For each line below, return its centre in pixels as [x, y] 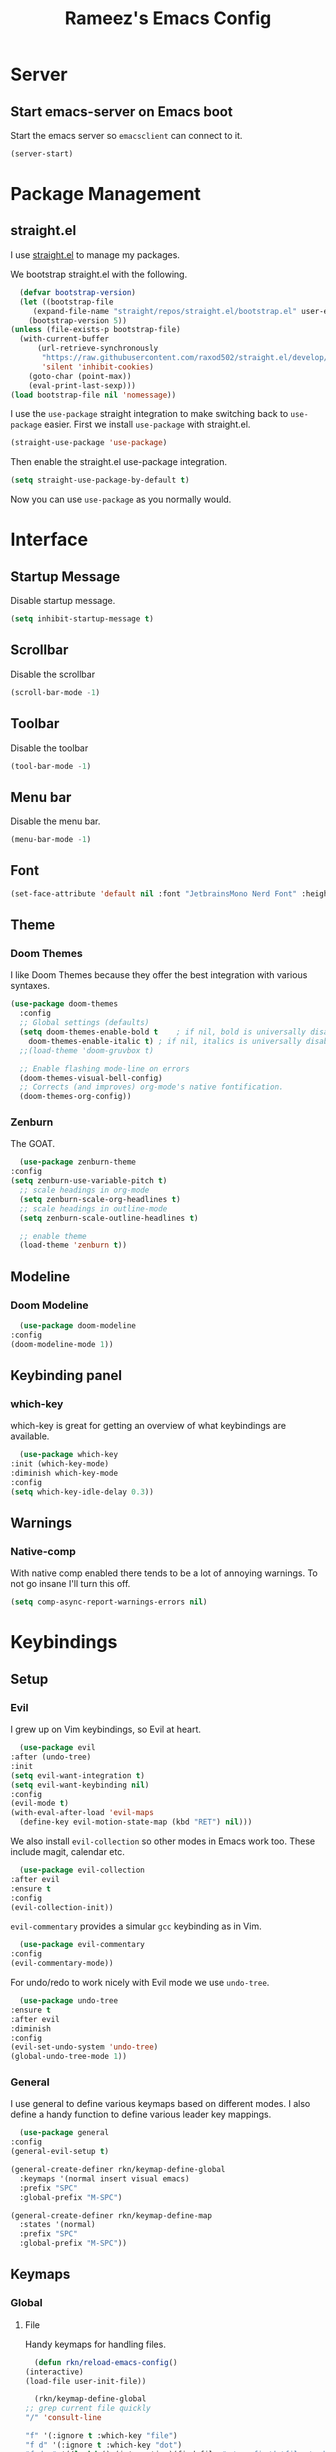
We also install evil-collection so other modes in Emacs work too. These [163, 1841]
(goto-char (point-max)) [80, 376]
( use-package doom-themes [64, 1004]
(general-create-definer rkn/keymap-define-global [118, 2170]
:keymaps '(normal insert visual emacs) [104, 2178]
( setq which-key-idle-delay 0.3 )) [82, 1492]
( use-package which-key [68, 1455]
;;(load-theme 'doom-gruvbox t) [87, 1050]
